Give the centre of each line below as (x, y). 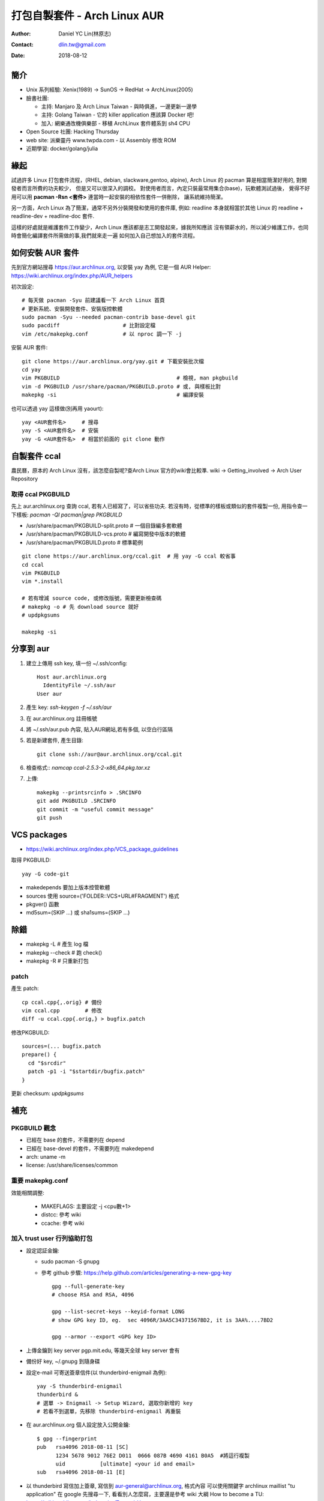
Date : (18, 56)
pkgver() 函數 (43, 904)
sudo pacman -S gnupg (70, 1261)
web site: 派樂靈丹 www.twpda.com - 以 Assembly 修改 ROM (101, 140)
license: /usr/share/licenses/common (72, 1165)
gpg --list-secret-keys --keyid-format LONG (118, 1312)
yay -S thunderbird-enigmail (79, 1386)
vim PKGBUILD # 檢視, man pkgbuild (130, 378)
